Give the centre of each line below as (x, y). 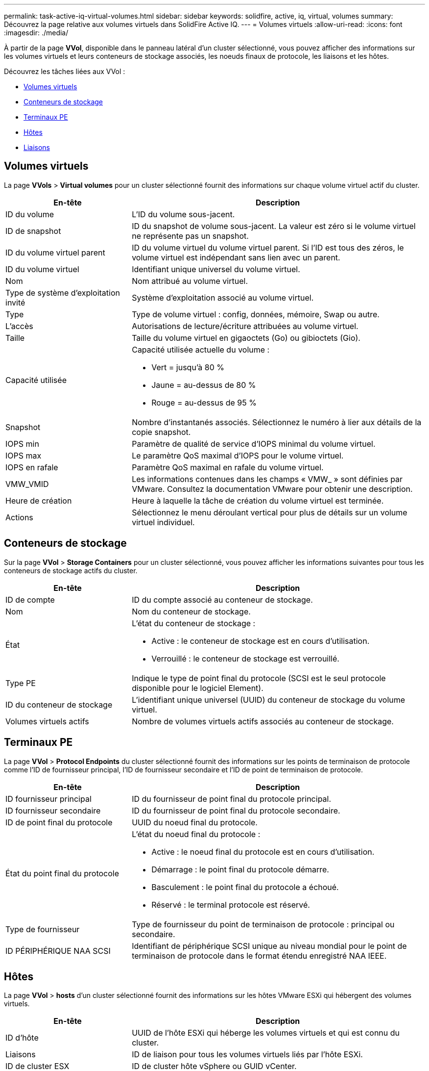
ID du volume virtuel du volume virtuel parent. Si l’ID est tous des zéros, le (268, 247)
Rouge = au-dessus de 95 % (204, 402)
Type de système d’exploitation (63, 293)
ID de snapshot (33, 231)
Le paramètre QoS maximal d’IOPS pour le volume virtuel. (238, 455)
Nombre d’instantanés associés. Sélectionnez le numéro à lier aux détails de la (277, 422)
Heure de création (39, 500)
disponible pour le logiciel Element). (198, 688)
